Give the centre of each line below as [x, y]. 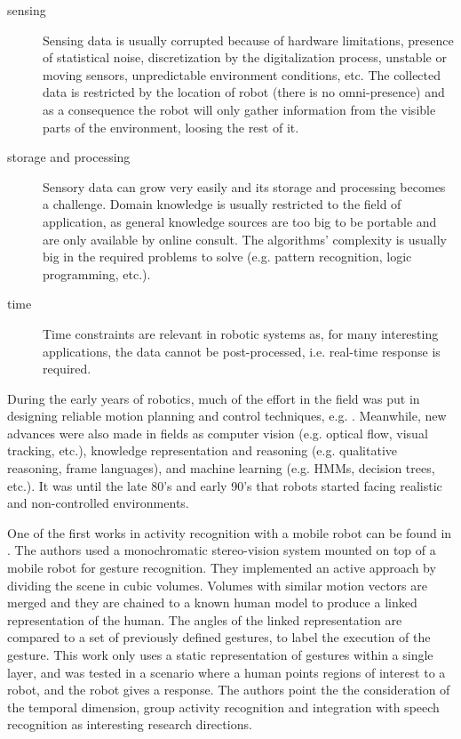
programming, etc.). [97, 273]
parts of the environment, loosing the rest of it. [171, 127]
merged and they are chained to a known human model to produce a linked [212, 602]
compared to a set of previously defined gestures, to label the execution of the [219, 637]
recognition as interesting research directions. [130, 724]
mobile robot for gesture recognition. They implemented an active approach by [222, 568]
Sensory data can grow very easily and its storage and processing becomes [244, 186]
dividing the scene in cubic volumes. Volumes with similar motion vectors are [217, 585]
